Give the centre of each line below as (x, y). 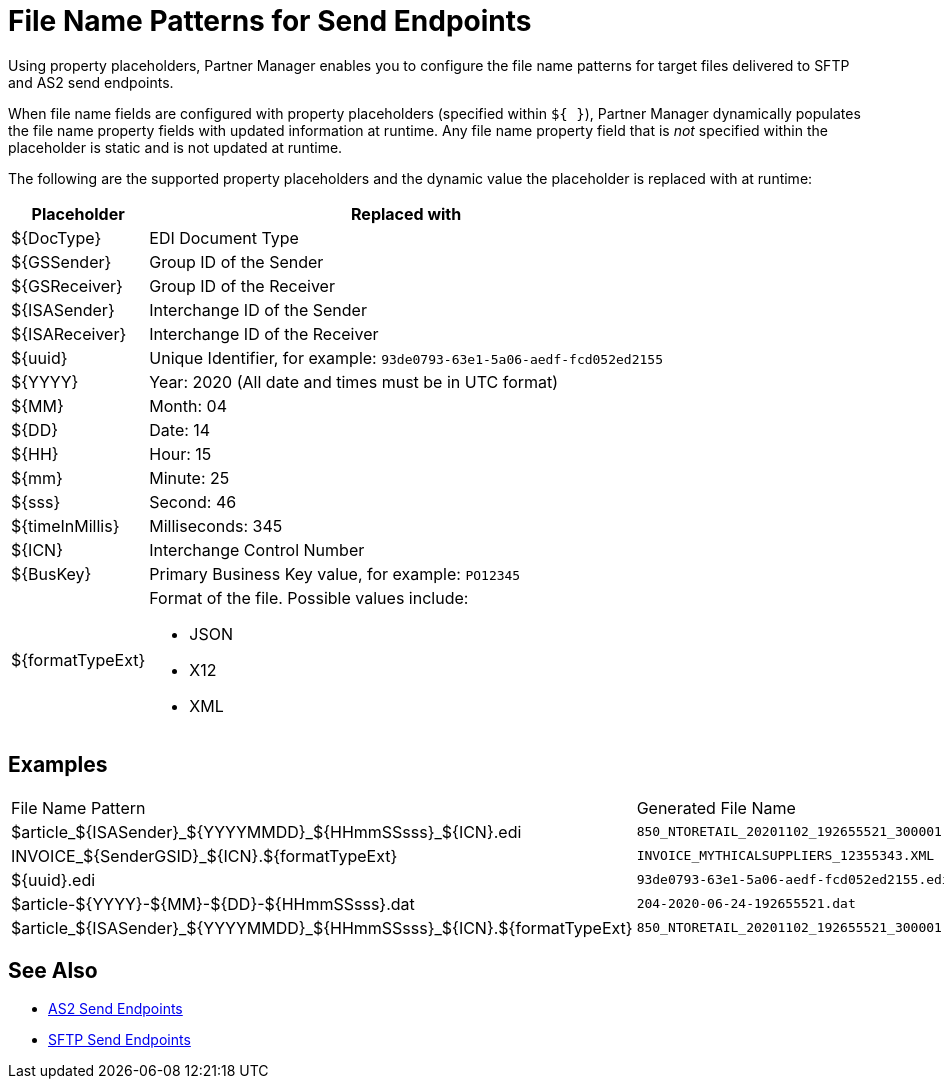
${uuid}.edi (53, 879)
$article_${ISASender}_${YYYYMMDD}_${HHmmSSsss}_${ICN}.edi (266, 831)
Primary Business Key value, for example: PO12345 (335, 573)
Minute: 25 (189, 477)
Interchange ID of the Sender (258, 309)
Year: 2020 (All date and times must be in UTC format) (354, 381)
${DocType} (56, 237)
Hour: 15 (180, 453)
